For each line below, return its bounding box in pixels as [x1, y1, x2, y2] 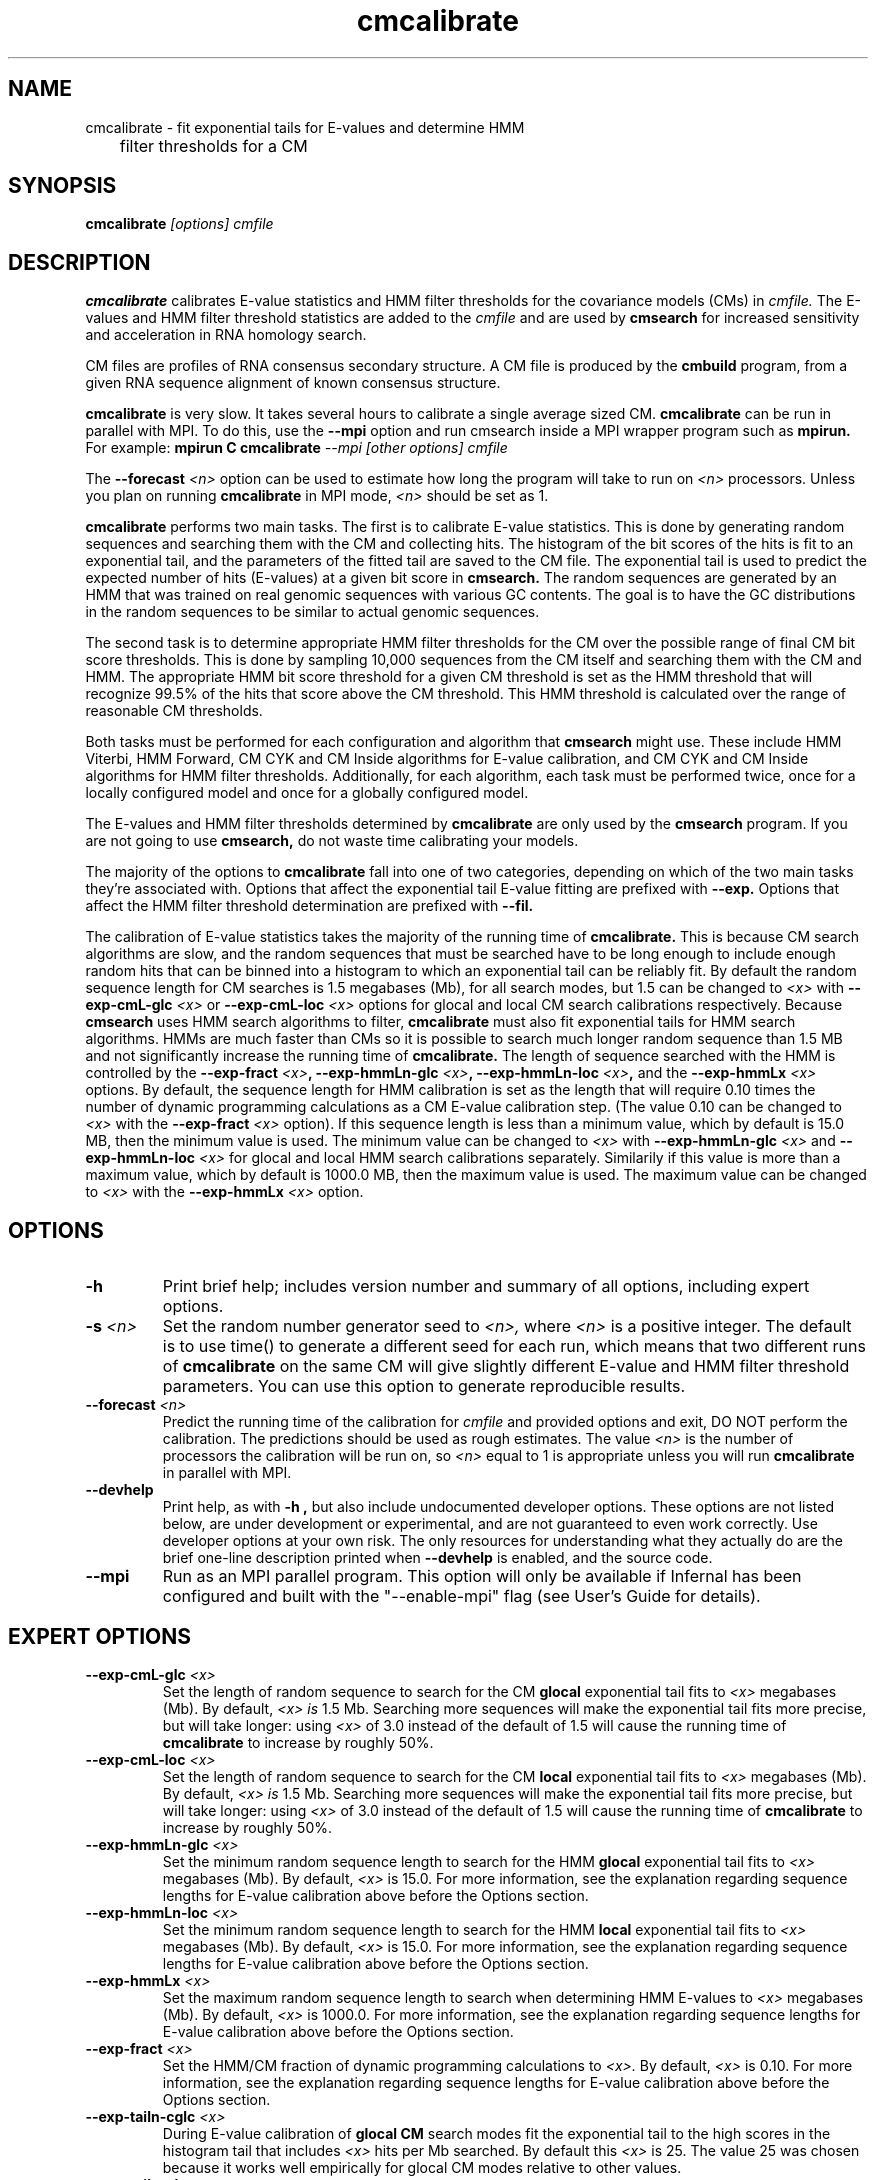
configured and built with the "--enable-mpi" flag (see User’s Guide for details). [162, 1586, 761, 1607]
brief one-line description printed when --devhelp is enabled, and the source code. [162, 1549, 713, 1567]
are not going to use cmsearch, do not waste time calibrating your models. [85, 832, 579, 850]
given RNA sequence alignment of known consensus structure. [85, 374, 501, 392]
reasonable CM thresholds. [85, 702, 263, 720]
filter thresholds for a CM [119, 135, 308, 156]
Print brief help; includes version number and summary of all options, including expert [162, 1276, 810, 1297]
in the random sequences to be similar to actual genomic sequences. [85, 603, 540, 621]
